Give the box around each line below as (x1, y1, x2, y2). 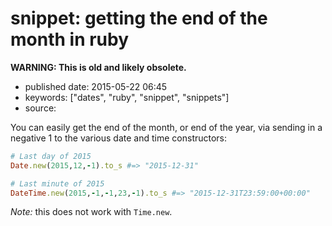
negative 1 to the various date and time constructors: (10, 132, 228, 144)
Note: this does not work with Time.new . (10, 206, 173, 218)
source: (24, 102, 57, 114)
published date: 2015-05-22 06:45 (24, 80, 168, 92)
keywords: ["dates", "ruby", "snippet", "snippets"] (24, 91, 230, 103)
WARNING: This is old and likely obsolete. (10, 61, 187, 73)
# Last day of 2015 (10, 151, 92, 161)
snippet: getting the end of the (10, 7, 268, 30)
